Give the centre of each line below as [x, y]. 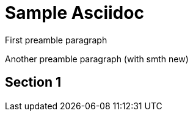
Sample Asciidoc [75, 13]
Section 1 [33, 82]
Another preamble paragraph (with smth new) [97, 59]
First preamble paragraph [56, 40]
